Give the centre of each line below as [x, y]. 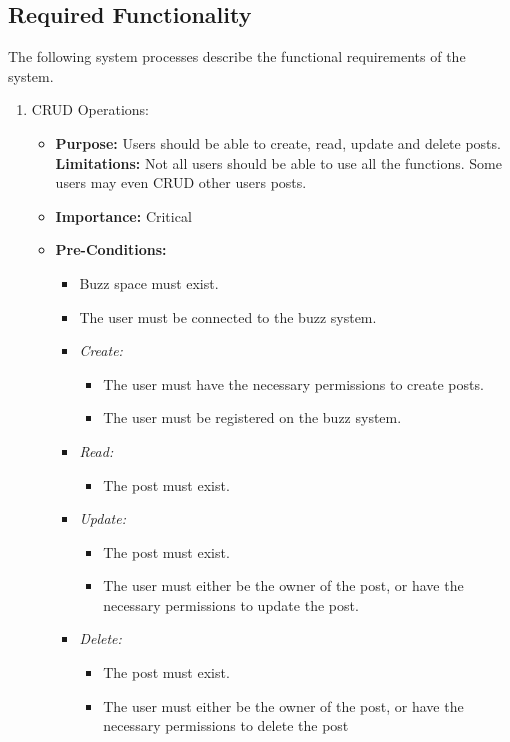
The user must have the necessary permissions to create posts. [293, 383]
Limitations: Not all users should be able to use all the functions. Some [278, 162]
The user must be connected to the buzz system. [228, 316]
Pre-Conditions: [111, 249]
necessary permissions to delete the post [226, 725]
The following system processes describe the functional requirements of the [237, 56]
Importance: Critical [123, 215]
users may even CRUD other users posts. [181, 182]
